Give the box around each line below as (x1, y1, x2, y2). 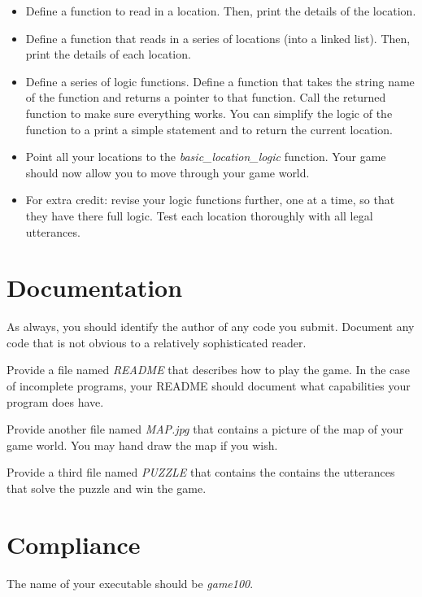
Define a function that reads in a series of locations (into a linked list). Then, (25, 29, 411, 46)
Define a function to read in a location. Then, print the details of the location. (25, 2, 416, 19)
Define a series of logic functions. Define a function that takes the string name (25, 72, 415, 89)
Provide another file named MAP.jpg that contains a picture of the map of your (7, 421, 403, 438)
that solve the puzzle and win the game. (7, 480, 207, 496)
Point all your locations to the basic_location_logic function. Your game (25, 148, 386, 165)
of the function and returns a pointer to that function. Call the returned (25, 89, 386, 106)
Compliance (7, 527, 141, 560)
